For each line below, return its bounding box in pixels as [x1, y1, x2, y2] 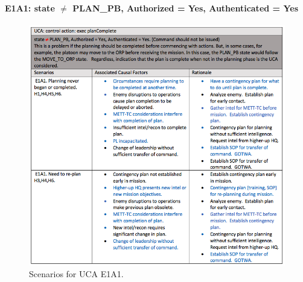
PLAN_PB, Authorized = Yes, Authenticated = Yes [72, 1, 298, 14]
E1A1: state [5, 1, 55, 14]
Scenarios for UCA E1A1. [29, 268, 124, 280]
